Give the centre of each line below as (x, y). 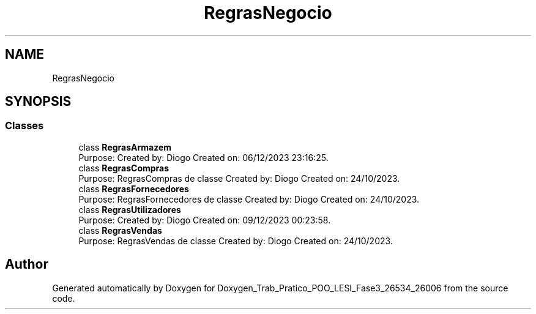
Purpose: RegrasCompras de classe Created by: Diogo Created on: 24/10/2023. (239, 178)
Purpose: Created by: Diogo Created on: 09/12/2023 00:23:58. (205, 220)
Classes (24, 126)
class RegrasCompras (124, 168)
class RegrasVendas (120, 230)
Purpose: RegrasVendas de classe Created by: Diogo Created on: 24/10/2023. (236, 241)
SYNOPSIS (38, 102)
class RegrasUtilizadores (130, 209)
